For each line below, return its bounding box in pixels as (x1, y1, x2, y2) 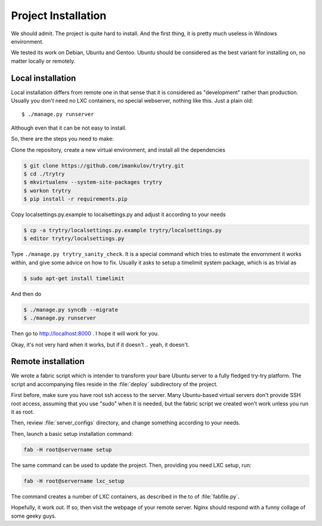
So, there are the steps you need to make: (11, 135, 114, 143)
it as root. (11, 408, 35, 416)
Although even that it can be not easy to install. (11, 124, 127, 131)
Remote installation (11, 356, 85, 367)
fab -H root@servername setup (23, 446, 112, 453)
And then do (11, 290, 42, 297)
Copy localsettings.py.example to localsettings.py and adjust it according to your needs (11, 211, 226, 218)
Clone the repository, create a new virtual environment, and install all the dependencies (11, 146, 226, 153)
